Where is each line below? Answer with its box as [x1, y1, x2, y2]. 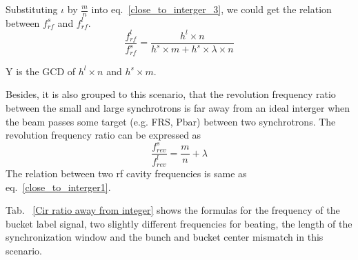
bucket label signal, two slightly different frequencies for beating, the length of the [6, 216, 352, 230]
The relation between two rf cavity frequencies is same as [6, 166, 247, 181]
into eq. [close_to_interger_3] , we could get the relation [91, 2, 332, 16]
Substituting [6, 2, 58, 16]
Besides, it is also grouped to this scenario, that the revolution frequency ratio [6, 87, 336, 101]
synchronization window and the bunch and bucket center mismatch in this [6, 230, 324, 244]
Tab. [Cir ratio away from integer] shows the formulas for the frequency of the [6, 203, 340, 217]
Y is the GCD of [6, 63, 76, 78]
